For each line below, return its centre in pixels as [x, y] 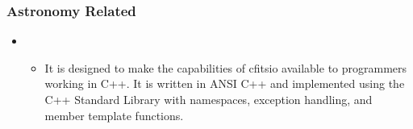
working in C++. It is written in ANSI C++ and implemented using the [225, 83]
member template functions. [114, 115]
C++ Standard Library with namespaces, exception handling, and [209, 99]
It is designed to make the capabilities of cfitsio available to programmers [226, 67]
